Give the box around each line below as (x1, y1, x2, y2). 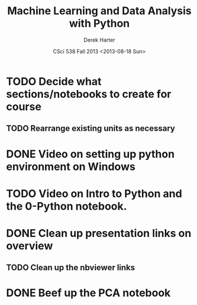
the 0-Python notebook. (6, 200, 127, 213)
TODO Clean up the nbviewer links (6, 262, 135, 273)
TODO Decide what (6, 75, 102, 88)
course (6, 99, 41, 113)
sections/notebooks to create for (6, 87, 172, 101)
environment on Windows (6, 160, 136, 173)
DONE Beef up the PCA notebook (6, 286, 171, 300)
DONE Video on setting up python (6, 147, 175, 160)
